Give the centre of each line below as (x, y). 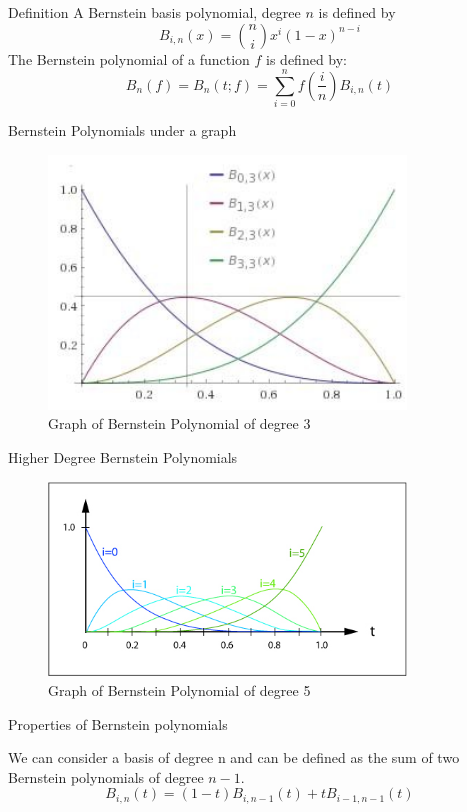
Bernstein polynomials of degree (106, 776)
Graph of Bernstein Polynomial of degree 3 (179, 423)
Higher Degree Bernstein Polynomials (123, 457)
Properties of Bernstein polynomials (118, 723)
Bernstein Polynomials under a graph (122, 130)
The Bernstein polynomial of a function (129, 58)
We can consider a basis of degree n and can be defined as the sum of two (234, 757)
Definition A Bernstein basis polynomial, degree (154, 12)
